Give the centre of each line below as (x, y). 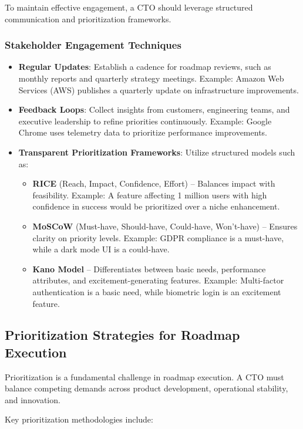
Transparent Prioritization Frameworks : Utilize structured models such (157, 152)
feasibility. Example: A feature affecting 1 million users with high (150, 195)
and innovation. (33, 399)
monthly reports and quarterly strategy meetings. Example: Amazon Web (151, 78)
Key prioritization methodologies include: (79, 419)
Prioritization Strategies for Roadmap (122, 335)
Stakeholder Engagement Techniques (93, 45)
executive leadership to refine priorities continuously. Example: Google (145, 121)
